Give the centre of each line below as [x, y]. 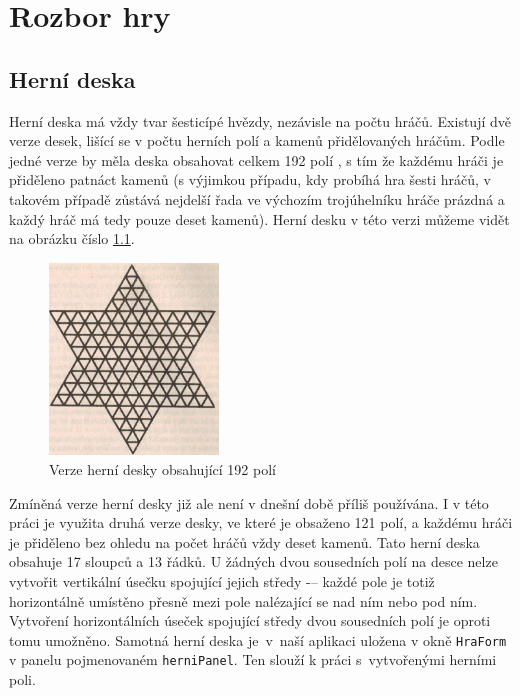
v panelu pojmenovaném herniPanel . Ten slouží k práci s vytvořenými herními [253, 659]
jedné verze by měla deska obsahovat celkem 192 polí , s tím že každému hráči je [256, 159]
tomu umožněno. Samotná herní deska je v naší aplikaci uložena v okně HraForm [258, 639]
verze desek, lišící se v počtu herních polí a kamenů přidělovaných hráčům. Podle [257, 140]
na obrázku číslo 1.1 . [72, 238]
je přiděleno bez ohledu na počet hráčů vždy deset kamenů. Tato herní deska [244, 541]
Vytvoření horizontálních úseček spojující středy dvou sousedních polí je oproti [250, 620]
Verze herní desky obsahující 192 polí [162, 468]
